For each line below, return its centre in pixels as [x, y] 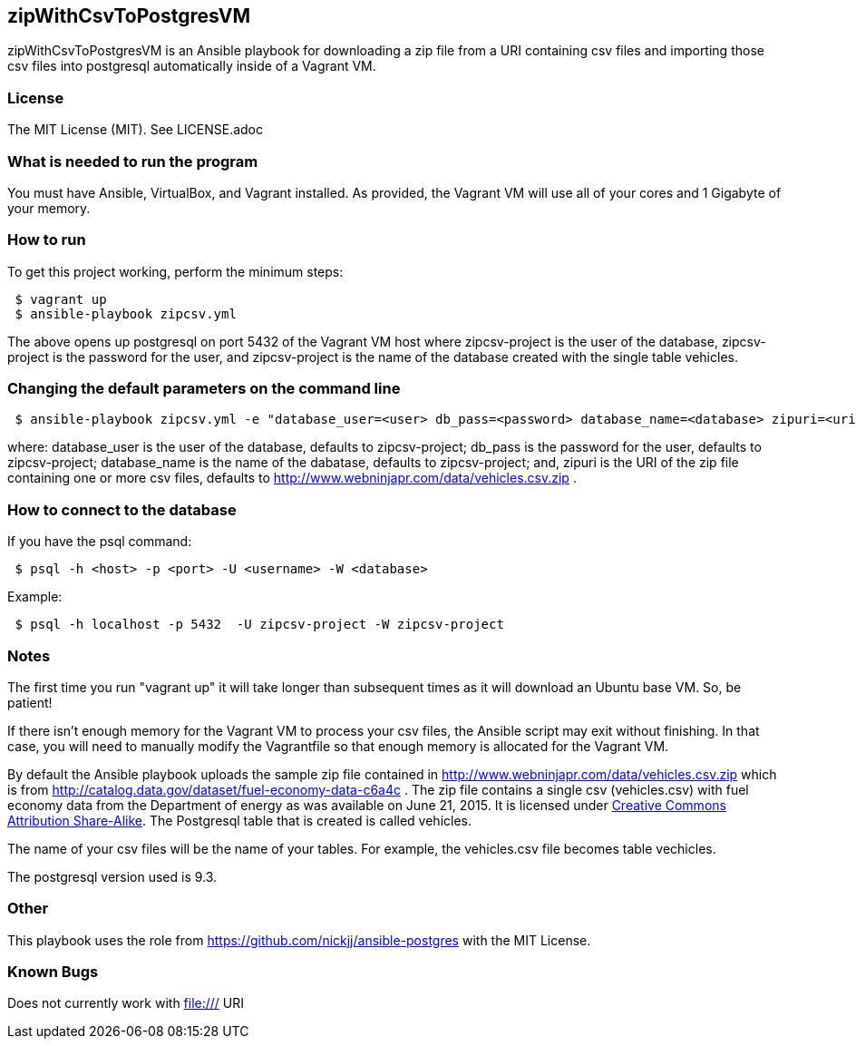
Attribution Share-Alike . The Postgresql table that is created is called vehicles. [239, 820]
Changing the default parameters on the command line [204, 389]
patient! [30, 702]
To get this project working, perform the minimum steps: [175, 271]
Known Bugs [53, 972]
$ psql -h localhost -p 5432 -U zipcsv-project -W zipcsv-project [259, 625]
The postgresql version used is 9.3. [112, 876]
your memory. [49, 208]
